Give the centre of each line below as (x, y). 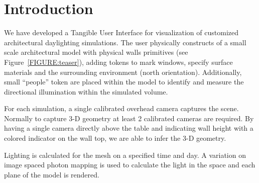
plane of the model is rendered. (52, 174)
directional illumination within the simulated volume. (86, 91)
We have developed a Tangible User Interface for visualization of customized (121, 32)
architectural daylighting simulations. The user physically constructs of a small (125, 42)
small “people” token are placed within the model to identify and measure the (124, 82)
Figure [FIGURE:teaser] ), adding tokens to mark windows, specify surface (118, 62)
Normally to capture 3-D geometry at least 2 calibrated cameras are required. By (129, 118)
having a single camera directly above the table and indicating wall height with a (129, 128)
